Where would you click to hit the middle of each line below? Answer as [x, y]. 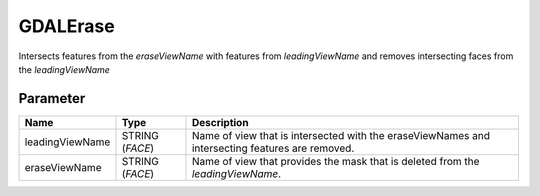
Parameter [52, 98]
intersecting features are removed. [273, 148]
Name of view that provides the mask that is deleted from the [335, 161]
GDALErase [66, 26]
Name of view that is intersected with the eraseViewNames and [340, 135]
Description [220, 122]
